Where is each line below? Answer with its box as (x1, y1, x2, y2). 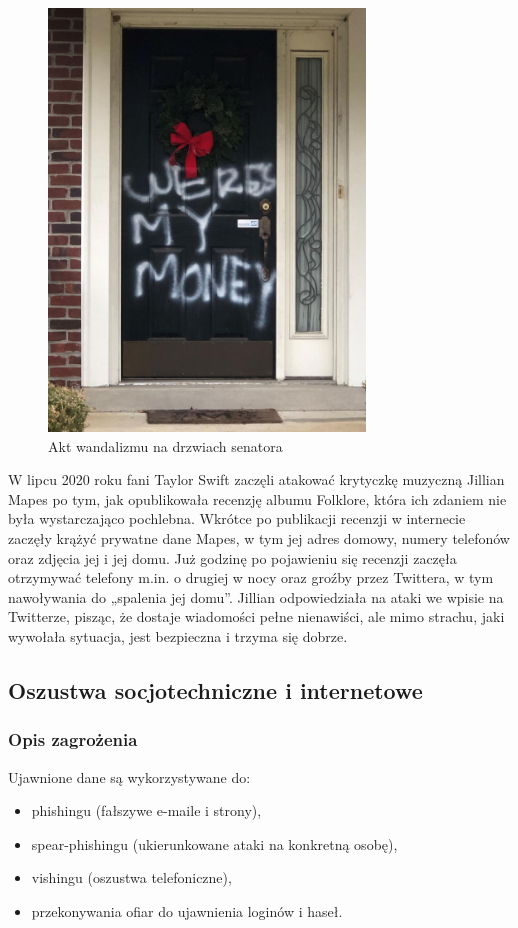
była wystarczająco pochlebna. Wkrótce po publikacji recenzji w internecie (8, 508, 466, 529)
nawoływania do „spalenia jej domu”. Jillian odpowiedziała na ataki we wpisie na (8, 586, 504, 607)
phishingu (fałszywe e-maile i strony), (31, 800, 262, 821)
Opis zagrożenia (8, 727, 138, 752)
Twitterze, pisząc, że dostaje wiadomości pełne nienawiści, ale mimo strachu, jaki (8, 606, 505, 627)
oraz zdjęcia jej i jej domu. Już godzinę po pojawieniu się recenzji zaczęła (8, 547, 457, 568)
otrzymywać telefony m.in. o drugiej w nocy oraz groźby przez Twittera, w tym (8, 567, 494, 588)
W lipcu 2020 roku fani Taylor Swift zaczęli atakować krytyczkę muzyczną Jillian (8, 469, 505, 490)
